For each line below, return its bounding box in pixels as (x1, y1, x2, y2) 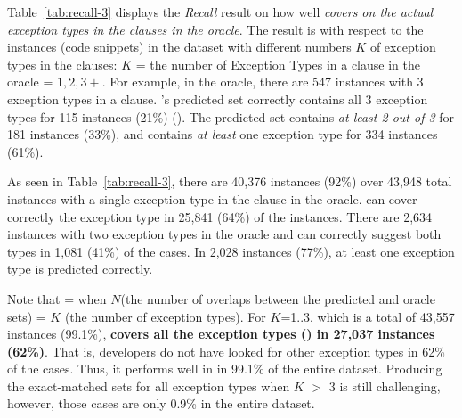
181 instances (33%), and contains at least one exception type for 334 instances (7, 125, 438, 143)
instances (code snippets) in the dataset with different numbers (7, 37, 352, 56)
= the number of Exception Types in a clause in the (135, 54, 420, 73)
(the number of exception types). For (64, 307, 266, 325)
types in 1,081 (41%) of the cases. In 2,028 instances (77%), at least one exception (7, 242, 455, 260)
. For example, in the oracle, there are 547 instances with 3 (101, 72, 424, 91)
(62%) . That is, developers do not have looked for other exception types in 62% (7, 341, 445, 360)
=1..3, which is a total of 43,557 (280, 307, 455, 325)
